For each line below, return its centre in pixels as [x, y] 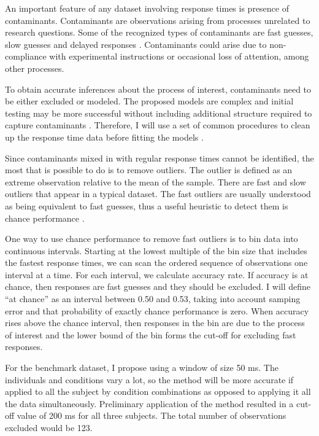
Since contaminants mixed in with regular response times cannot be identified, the [159, 158]
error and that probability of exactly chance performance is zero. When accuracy [157, 310]
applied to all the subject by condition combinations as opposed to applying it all [158, 391]
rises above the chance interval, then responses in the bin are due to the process [155, 323]
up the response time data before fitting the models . [104, 137]
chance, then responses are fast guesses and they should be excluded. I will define [158, 286]
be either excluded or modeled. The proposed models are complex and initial [149, 101]
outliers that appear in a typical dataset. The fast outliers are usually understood [158, 194]
